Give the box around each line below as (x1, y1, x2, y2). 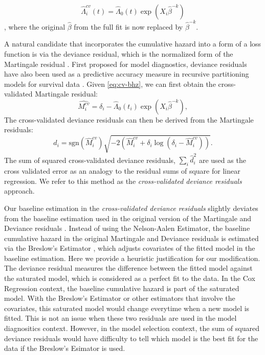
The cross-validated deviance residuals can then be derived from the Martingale (4, 114, 254, 125)
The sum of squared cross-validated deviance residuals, (4, 154, 176, 165)
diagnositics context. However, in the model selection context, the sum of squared (4, 323, 259, 334)
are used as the (198, 154, 246, 165)
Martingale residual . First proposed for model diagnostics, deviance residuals (4, 58, 247, 69)
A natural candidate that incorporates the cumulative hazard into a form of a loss (4, 38, 261, 49)
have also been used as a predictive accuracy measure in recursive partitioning (4, 68, 249, 79)
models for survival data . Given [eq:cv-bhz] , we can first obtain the (4, 78, 216, 89)
